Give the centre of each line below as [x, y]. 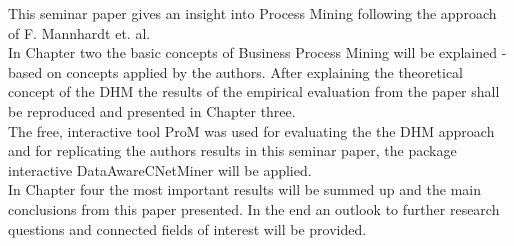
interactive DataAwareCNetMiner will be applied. [160, 169]
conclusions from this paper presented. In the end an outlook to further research [254, 208]
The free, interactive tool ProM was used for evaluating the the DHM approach [251, 130]
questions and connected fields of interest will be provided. [187, 228]
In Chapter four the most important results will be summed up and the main [244, 189]
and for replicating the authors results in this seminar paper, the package [232, 150]
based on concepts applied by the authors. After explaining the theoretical [235, 71]
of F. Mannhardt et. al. [79, 32]
